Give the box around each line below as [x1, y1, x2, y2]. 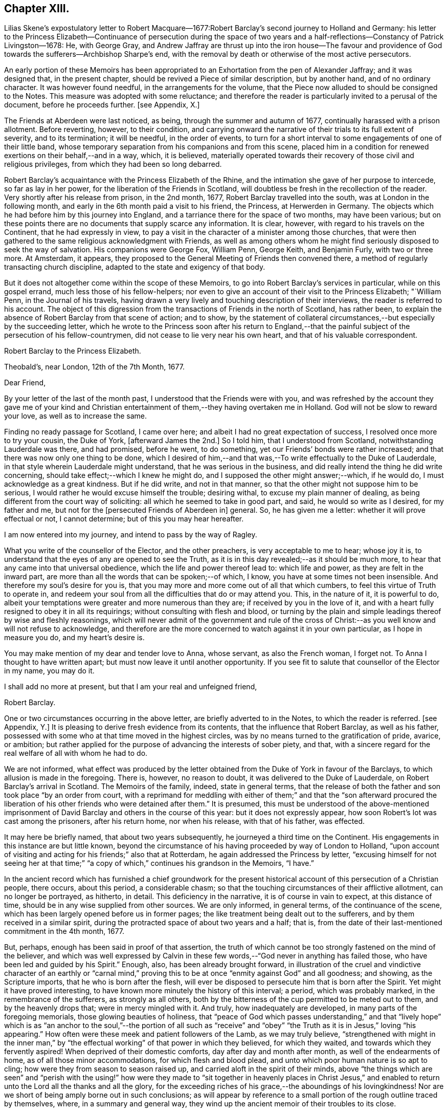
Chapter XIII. [4, 2, 70, 15]
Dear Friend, [4, 378, 46, 387]
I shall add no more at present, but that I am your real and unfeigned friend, [4, 682, 257, 691]
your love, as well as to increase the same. [4, 411, 147, 421]
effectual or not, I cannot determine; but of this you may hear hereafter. [4, 514, 244, 524]
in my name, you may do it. [4, 666, 95, 675]
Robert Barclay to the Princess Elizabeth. [4, 346, 141, 356]
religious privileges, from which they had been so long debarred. [4, 160, 222, 169]
